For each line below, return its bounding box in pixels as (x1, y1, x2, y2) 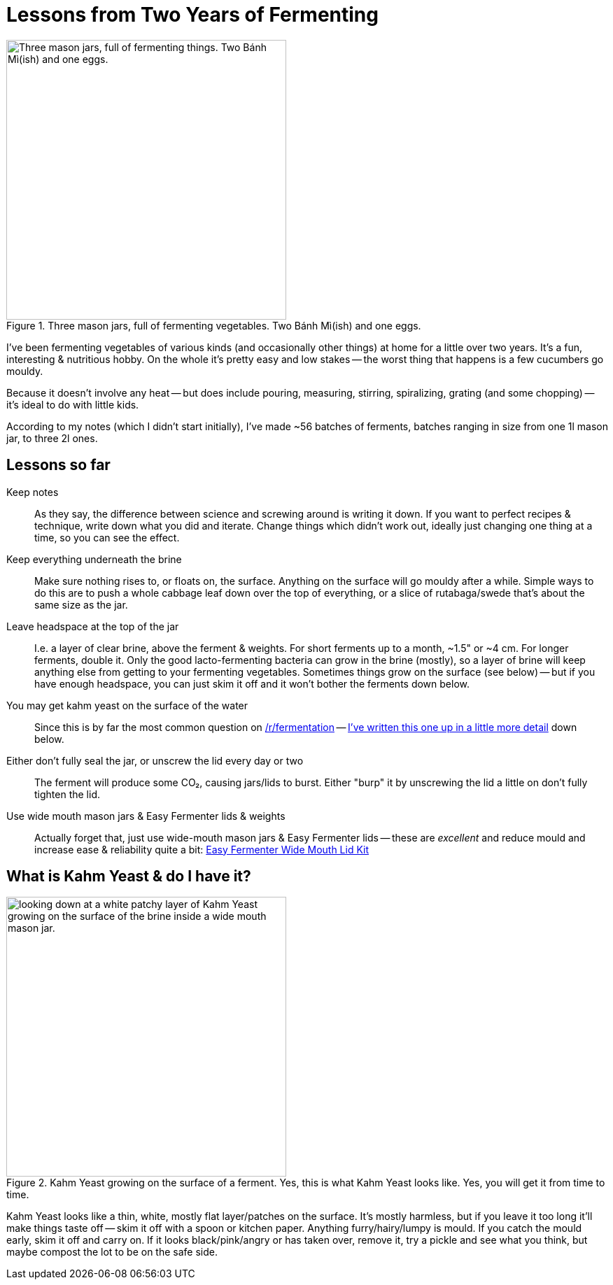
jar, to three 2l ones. (6, 432, 98, 444)
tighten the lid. (34, 788, 100, 800)
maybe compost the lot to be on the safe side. (6, 1246, 218, 1258)
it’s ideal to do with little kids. (6, 398, 139, 411)
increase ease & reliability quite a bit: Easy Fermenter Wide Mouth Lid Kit (34, 843, 369, 856)
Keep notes (6, 485, 59, 498)
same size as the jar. (34, 598, 128, 611)
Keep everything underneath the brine (6, 553, 182, 565)
